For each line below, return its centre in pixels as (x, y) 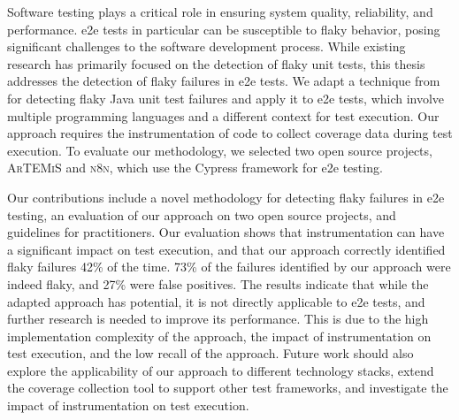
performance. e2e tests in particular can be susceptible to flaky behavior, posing (224, 29)
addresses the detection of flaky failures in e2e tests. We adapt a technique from (224, 81)
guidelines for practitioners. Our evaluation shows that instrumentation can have (226, 232)
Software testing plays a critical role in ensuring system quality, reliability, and (220, 11)
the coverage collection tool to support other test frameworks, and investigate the (228, 388)
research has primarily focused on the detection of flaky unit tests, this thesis (216, 63)
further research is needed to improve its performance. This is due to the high (218, 319)
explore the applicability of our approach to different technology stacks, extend (221, 370)
